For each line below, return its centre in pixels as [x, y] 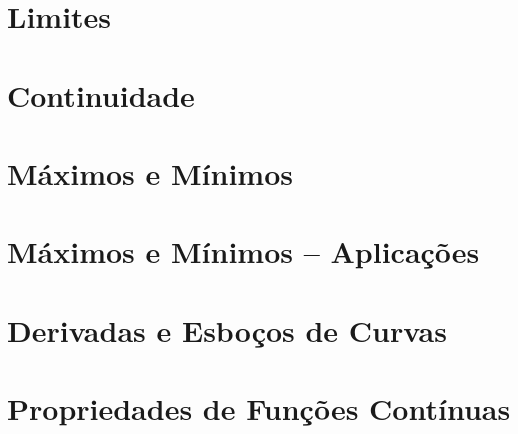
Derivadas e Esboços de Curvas [227, 329]
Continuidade [101, 94]
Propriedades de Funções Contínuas [259, 408]
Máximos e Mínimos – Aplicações [243, 251]
